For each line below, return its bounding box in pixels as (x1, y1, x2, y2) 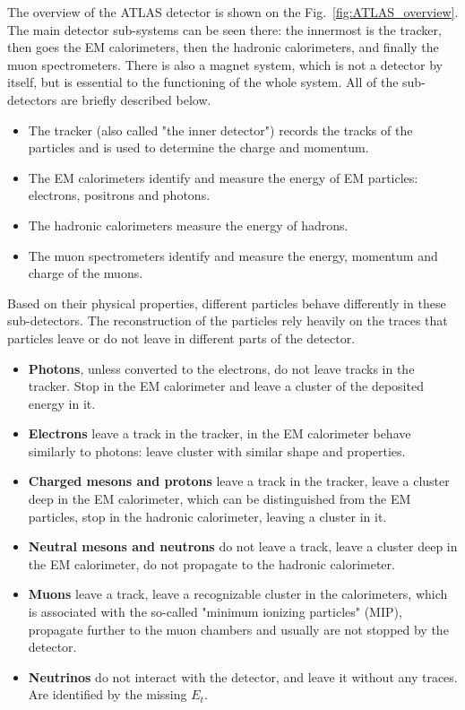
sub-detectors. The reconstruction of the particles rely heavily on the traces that (7, 311, 448, 330)
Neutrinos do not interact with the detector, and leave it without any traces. (28, 667, 458, 686)
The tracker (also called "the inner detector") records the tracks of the (28, 120, 413, 139)
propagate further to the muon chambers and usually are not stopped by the (28, 619, 449, 638)
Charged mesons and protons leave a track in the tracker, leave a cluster (28, 472, 450, 490)
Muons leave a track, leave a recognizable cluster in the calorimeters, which (28, 584, 448, 603)
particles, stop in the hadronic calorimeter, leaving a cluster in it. (28, 507, 387, 525)
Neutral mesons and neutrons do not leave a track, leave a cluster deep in (28, 537, 458, 556)
